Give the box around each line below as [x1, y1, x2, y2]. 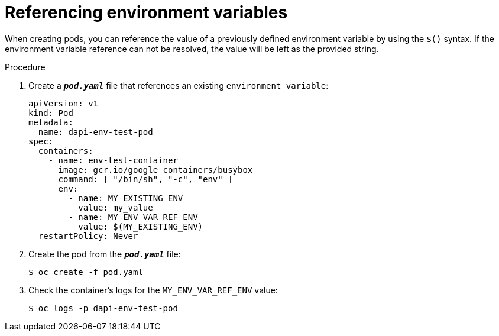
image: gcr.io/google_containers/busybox [58, 164, 253, 175]
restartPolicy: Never [38, 231, 138, 241]
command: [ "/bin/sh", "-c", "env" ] [58, 174, 233, 184]
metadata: [28, 117, 73, 127]
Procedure [5, 62, 46, 72]
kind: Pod [28, 108, 73, 118]
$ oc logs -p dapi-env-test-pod [28, 303, 178, 313]
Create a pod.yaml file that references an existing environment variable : [28, 80, 329, 91]
